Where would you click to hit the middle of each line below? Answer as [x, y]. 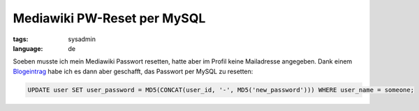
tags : [21, 39]
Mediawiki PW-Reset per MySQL [109, 18]
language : [28, 48]
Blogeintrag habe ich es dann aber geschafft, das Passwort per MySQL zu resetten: [133, 71]
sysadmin [82, 39]
